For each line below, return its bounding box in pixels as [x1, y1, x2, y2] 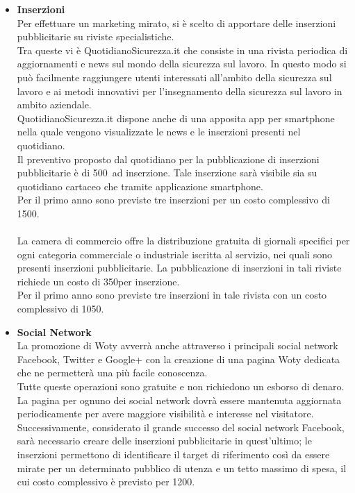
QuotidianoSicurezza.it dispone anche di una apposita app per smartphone [17, 110, 335, 125]
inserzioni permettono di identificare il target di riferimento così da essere [17, 447, 330, 461]
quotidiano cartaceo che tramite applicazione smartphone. [17, 178, 263, 193]
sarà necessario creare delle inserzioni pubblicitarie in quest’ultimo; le [17, 433, 312, 448]
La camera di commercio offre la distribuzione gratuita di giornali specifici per [17, 233, 350, 248]
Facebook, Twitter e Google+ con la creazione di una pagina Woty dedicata [17, 351, 340, 366]
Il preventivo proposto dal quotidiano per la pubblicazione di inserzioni [17, 151, 320, 166]
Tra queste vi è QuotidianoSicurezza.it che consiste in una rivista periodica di [17, 42, 348, 57]
